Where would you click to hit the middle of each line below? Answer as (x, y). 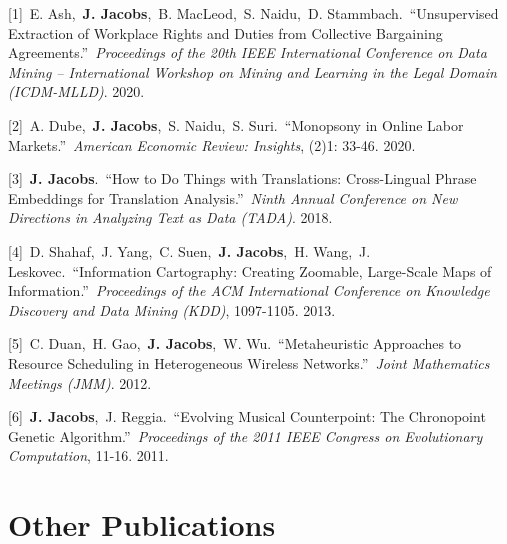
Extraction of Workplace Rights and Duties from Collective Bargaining (225, 32)
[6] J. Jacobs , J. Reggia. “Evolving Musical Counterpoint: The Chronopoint (247, 416)
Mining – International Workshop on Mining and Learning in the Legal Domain (252, 71)
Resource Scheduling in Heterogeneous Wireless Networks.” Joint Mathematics (249, 362)
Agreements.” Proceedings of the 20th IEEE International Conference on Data (247, 52)
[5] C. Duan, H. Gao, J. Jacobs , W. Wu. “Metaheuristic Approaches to (235, 343)
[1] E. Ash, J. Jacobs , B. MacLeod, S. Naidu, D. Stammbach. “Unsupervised (253, 13)
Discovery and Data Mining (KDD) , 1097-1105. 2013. (172, 309)
